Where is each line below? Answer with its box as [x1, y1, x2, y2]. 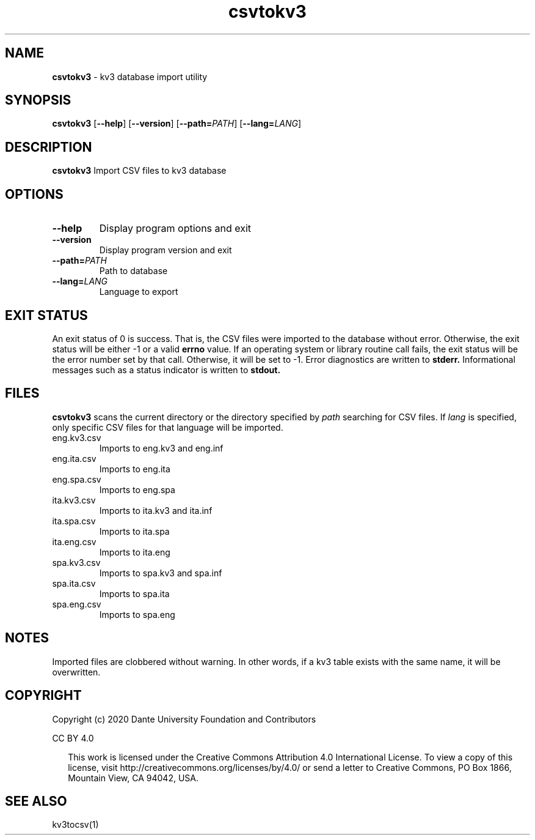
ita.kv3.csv [52, 494, 96, 505]
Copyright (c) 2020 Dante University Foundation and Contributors [52, 713, 316, 724]
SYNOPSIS [5, 92, 71, 108]
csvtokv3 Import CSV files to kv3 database [52, 165, 227, 176]
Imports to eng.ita [99, 463, 170, 474]
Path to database [99, 266, 168, 277]
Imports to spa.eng [99, 609, 175, 620]
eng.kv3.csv [52, 432, 101, 443]
